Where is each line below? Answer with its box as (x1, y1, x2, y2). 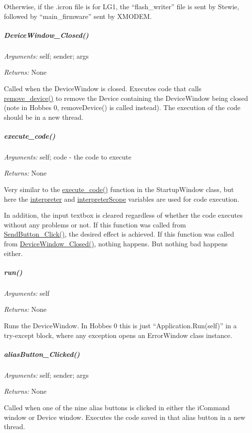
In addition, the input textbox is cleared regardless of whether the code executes (4, 210, 243, 220)
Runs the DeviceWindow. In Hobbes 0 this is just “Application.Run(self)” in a (4, 320, 237, 330)
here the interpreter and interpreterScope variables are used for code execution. (4, 193, 239, 204)
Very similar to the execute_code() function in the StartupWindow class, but (4, 184, 234, 194)
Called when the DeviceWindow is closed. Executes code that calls (4, 83, 202, 93)
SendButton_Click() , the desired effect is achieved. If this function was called (4, 229, 234, 239)
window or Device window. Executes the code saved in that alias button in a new (4, 412, 246, 422)
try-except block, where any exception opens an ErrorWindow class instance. (4, 330, 232, 340)
